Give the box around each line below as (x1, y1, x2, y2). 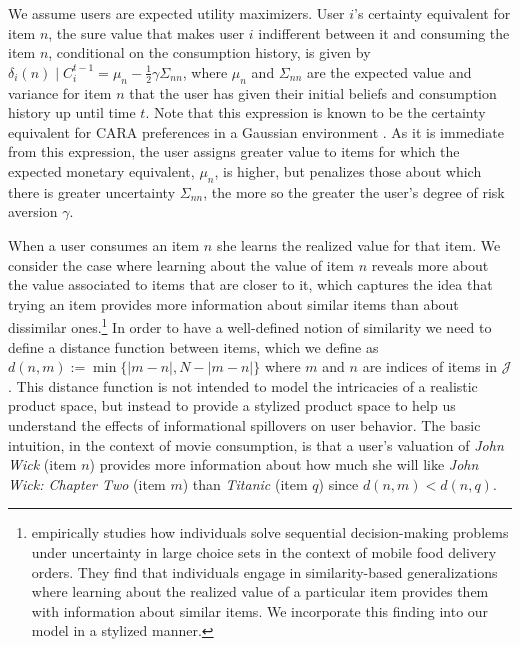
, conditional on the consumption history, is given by (48, 42, 371, 63)
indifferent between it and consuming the (258, 22, 510, 43)
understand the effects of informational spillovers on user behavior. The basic (8, 414, 481, 435)
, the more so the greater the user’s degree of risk (203, 181, 505, 202)
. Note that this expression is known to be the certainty (145, 102, 486, 123)
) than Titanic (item (182, 473, 308, 494)
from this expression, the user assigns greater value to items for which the (8, 141, 460, 162)
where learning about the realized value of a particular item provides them (31, 581, 489, 602)
